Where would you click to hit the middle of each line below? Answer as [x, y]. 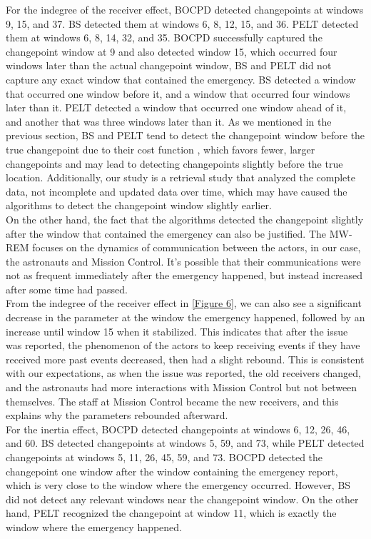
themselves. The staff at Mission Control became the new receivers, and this [172, 401]
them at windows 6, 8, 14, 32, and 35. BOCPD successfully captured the [164, 37]
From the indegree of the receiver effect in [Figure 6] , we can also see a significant [184, 303]
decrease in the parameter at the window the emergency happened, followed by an [185, 317]
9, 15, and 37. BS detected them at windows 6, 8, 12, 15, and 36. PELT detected [182, 23]
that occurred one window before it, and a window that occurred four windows [178, 93]
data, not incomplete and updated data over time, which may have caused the [177, 191]
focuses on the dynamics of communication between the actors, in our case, [197, 247]
